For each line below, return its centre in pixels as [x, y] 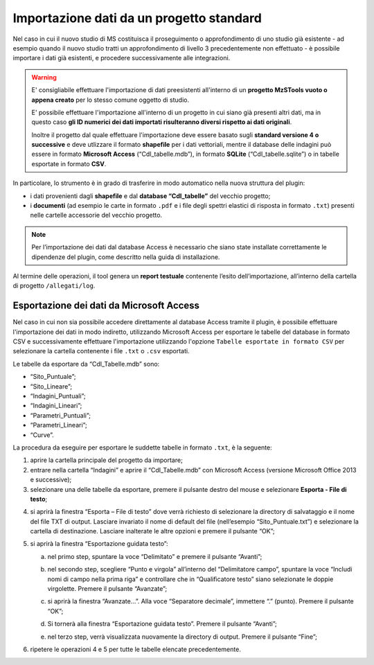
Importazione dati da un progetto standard [137, 18]
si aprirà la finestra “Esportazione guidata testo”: [99, 544]
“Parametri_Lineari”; [59, 425]
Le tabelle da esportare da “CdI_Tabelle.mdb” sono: [86, 364]
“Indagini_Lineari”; [56, 406]
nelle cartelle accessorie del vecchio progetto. [96, 215]
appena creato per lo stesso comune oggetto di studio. [110, 100]
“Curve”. [42, 435]
